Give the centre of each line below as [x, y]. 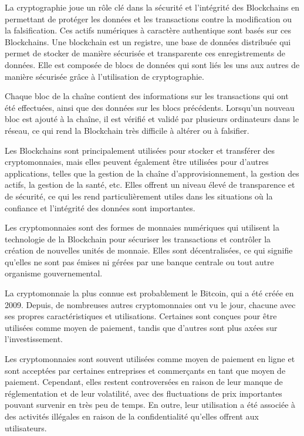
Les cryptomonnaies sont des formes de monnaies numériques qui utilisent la [142, 227]
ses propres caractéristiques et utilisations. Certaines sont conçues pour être [141, 316]
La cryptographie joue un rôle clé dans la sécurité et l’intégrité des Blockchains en [152, 7]
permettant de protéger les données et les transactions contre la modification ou [148, 18]
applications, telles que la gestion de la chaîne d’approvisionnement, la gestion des [152, 173]
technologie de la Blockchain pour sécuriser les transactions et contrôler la [138, 239]
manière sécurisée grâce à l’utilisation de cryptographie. [104, 76]
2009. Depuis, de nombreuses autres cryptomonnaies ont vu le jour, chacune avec [150, 304]
